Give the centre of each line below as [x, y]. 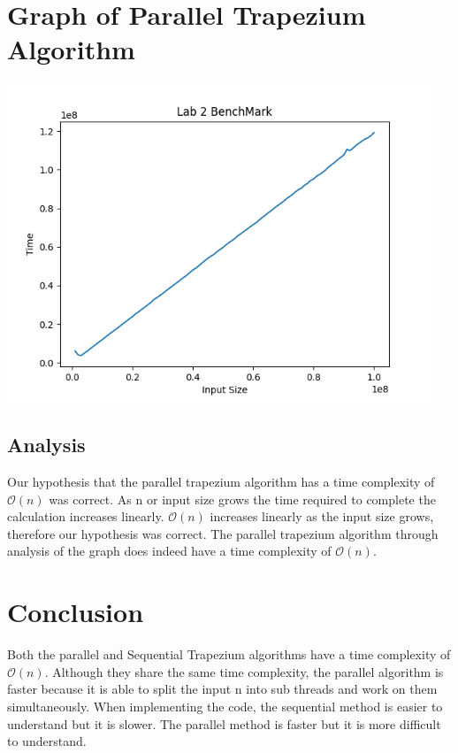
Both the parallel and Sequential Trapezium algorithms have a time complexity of [229, 654]
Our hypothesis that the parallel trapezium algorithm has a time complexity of [221, 482]
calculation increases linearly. [86, 516]
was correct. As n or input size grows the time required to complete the [242, 499]
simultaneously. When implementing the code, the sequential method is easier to [225, 706]
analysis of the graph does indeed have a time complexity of [169, 551]
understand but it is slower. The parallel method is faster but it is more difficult [224, 723]
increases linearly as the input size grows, [322, 516]
